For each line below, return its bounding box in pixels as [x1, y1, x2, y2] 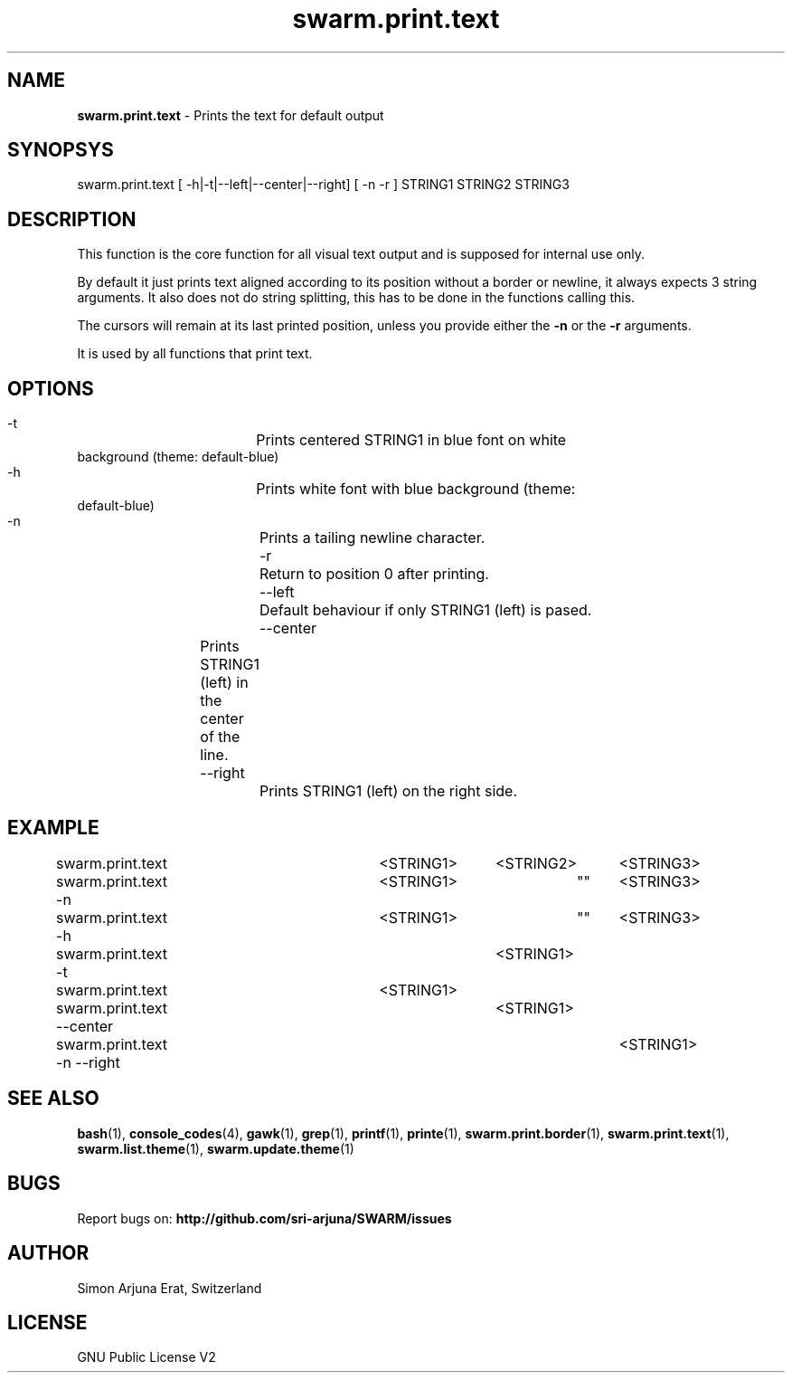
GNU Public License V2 [77, 1349, 216, 1366]
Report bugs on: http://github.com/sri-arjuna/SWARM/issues [77, 1210, 452, 1226]
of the [200, 728, 240, 747]
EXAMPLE [7, 815, 99, 839]
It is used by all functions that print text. [77, 346, 313, 362]
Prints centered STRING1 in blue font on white [256, 431, 567, 450]
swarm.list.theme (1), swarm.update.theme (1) [77, 1140, 354, 1156]
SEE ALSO [7, 1087, 99, 1110]
